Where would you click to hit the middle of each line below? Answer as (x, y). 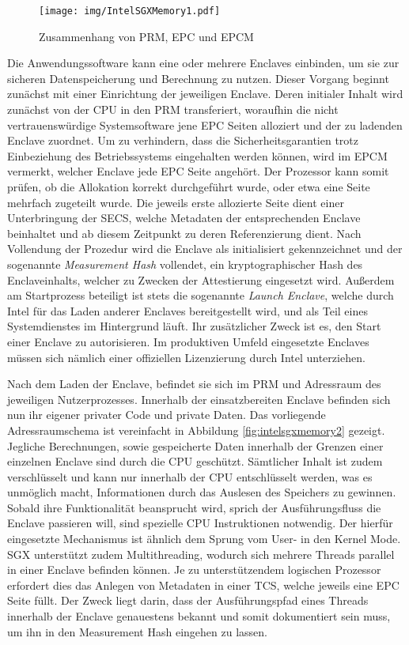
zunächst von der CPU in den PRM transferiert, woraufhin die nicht (173, 109)
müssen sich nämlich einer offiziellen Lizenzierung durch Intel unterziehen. (186, 357)
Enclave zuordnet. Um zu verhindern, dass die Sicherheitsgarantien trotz (183, 140)
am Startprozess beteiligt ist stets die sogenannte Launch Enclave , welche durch (201, 295)
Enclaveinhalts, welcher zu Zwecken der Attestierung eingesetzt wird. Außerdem (201, 279)
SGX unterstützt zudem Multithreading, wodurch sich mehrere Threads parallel (201, 554)
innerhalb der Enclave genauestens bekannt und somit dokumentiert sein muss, (199, 616)
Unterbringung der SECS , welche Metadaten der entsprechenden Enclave (184, 218)
